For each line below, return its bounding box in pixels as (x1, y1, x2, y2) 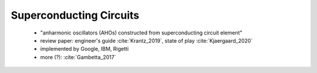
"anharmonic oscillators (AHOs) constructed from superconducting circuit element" (40, 29, 243, 36)
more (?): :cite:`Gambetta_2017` (40, 53, 117, 61)
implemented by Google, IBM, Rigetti (40, 46, 129, 53)
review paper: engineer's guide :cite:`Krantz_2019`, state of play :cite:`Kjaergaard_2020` (40, 37, 253, 44)
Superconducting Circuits (11, 9, 140, 22)
